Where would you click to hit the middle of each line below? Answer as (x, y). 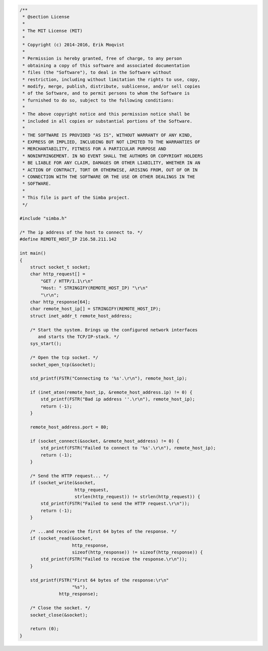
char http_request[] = (58, 274)
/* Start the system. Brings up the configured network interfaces (114, 330)
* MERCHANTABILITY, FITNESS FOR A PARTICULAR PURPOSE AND (94, 149)
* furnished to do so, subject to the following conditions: (98, 100)
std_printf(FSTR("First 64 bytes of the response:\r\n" (100, 580)
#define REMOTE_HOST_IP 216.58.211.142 (68, 239)
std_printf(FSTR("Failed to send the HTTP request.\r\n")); (115, 504)
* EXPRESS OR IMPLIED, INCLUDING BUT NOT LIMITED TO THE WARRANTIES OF (111, 142)
